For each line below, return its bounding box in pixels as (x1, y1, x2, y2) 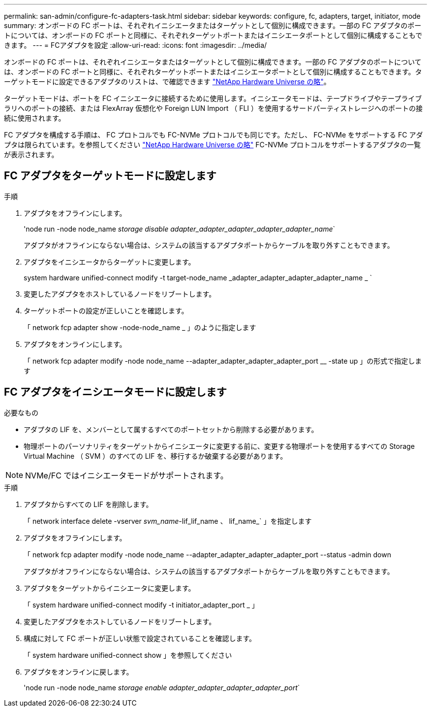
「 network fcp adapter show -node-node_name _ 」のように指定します (24, 323, 256, 332)
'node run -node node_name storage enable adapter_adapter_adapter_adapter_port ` (24, 683, 300, 692)
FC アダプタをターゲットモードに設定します (4, 169, 216, 182)
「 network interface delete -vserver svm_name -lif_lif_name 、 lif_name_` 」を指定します (24, 516, 312, 525)
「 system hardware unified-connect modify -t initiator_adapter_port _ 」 (24, 600, 259, 609)
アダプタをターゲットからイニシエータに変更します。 (24, 583, 195, 592)
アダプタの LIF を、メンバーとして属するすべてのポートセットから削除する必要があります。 (24, 425, 318, 434)
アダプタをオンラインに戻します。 (24, 667, 133, 676)
